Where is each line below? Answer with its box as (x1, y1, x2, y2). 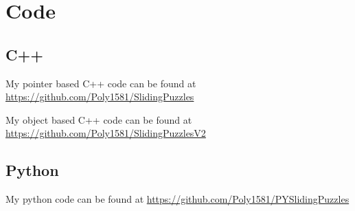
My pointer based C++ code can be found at (5, 76, 196, 90)
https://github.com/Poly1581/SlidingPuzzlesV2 (5, 126, 206, 140)
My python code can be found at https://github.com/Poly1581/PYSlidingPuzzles (5, 192, 350, 206)
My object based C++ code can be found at (5, 112, 192, 126)
